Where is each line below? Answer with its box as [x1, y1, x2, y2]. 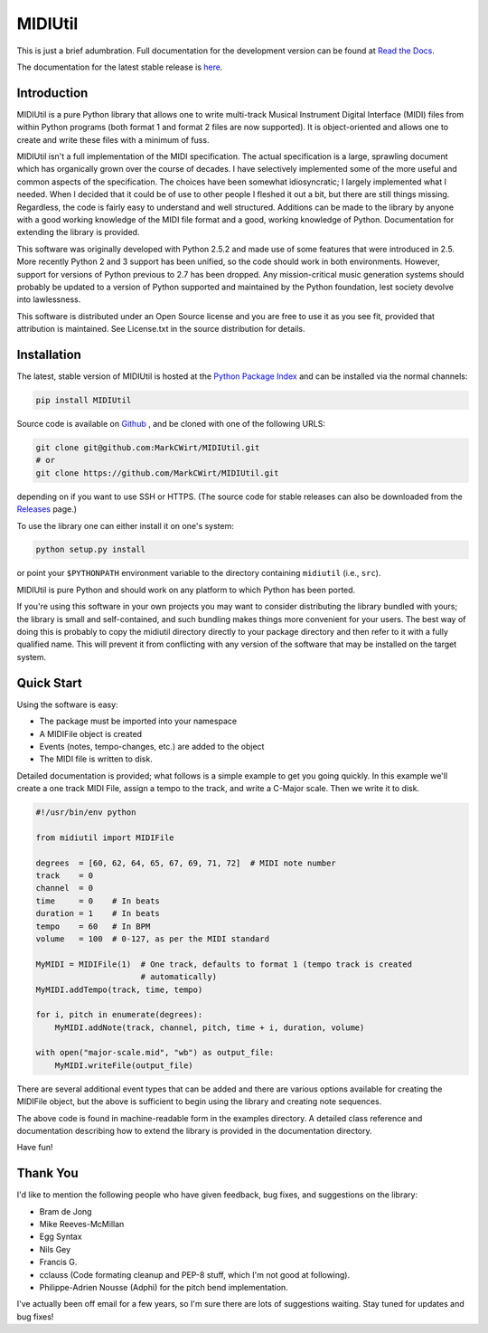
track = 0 [35, 871, 94, 881]
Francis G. [39, 1257, 78, 1268]
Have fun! [16, 1142, 53, 1153]
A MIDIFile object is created [39, 728, 143, 739]
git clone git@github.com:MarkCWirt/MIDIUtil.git [35, 442, 260, 452]
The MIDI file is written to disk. [39, 753, 153, 764]
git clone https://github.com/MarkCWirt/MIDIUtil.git [35, 468, 279, 478]
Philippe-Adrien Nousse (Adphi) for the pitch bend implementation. [39, 1282, 288, 1293]
